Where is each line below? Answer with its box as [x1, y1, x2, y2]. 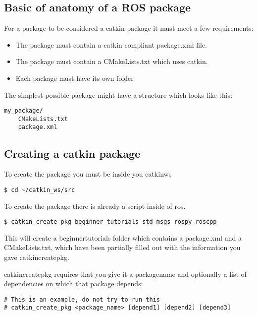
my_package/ [4, 107, 43, 115]
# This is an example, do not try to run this [4, 296, 160, 303]
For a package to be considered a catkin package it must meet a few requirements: [4, 23, 254, 33]
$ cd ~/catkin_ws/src [4, 186, 75, 193]
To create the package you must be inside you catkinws [4, 169, 172, 179]
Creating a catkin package [4, 145, 141, 161]
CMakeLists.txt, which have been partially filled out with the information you [4, 242, 241, 252]
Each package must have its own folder [15, 72, 134, 83]
